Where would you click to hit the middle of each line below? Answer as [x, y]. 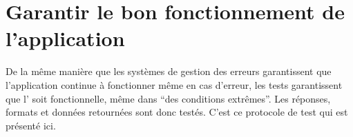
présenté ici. [31, 125]
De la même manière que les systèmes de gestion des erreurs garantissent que [169, 71]
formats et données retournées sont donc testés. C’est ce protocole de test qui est [177, 112]
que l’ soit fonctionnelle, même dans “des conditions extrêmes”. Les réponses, [168, 98]
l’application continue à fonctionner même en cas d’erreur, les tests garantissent [174, 84]
